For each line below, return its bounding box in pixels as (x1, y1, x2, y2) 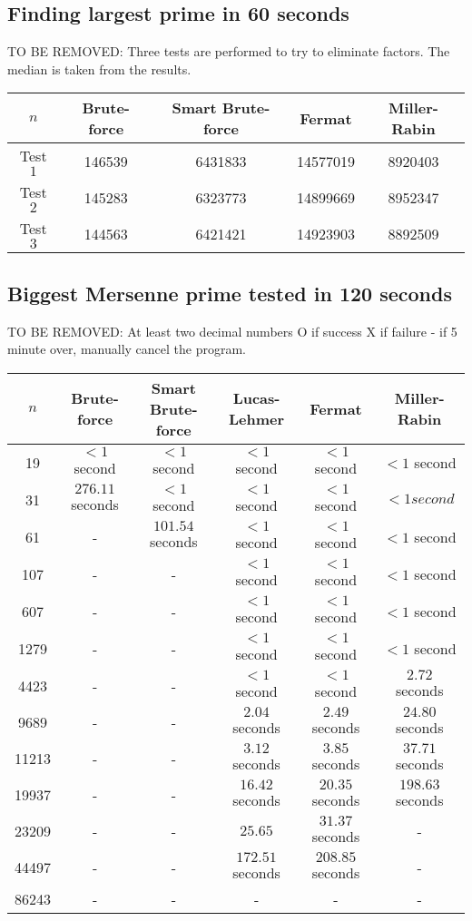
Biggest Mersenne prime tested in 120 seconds (7, 279, 452, 307)
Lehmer (229, 408, 285, 430)
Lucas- (232, 387, 280, 409)
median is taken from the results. (7, 59, 192, 78)
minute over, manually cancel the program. (7, 339, 247, 358)
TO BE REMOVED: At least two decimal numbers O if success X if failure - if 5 (7, 321, 457, 340)
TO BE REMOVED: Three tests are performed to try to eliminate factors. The (7, 42, 450, 61)
